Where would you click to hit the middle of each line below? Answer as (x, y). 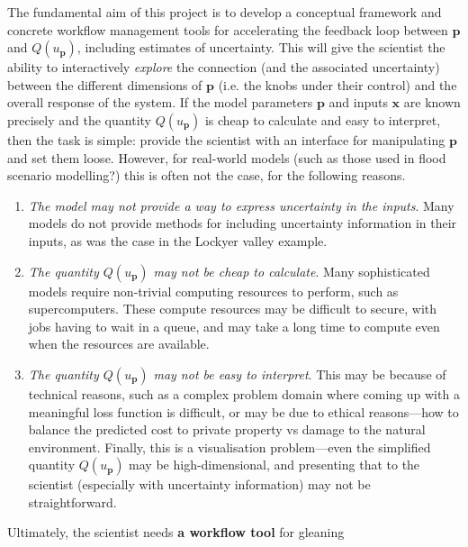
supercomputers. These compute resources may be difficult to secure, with (233, 309)
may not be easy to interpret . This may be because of (300, 374)
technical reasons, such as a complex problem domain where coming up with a (244, 393)
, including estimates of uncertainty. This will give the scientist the (261, 47)
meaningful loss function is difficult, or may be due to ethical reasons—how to (243, 411)
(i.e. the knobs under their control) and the (337, 84)
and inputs (358, 102)
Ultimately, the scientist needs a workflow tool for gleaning (176, 532)
